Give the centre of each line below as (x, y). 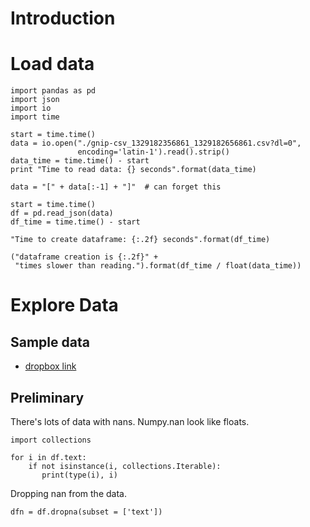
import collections (51, 440)
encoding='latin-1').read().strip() (153, 152)
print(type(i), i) (79, 475)
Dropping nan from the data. (68, 493)
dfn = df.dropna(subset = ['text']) (86, 512)
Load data (52, 64)
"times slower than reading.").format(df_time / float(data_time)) (158, 266)
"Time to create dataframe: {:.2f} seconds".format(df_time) (140, 240)
